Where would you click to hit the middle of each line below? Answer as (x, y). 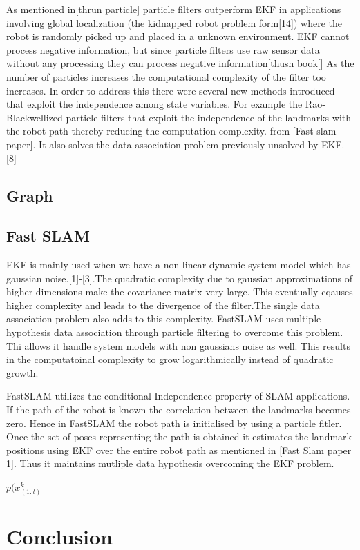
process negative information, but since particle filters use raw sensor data (163, 49)
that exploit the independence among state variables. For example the (154, 104)
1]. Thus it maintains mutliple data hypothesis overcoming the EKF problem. (170, 463)
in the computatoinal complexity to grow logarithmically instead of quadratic (170, 359)
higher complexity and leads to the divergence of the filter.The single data (163, 305)
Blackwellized (35, 117)
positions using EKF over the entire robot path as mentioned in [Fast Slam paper (179, 450)
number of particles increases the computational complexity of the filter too (166, 76)
